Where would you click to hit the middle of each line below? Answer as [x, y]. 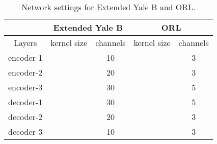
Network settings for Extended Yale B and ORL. [108, 7]
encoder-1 [25, 57]
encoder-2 [25, 72]
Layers [25, 43]
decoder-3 [25, 131]
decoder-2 [25, 117]
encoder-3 [25, 87]
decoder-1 [25, 102]
